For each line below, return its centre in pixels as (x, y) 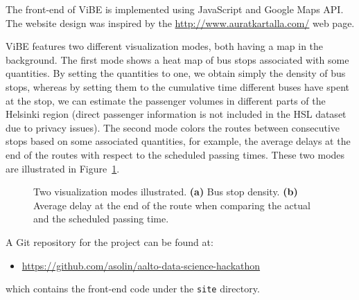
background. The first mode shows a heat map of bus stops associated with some (177, 59)
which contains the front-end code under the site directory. (133, 289)
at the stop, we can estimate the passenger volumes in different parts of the (166, 100)
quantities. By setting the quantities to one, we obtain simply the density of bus (176, 73)
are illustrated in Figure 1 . (63, 168)
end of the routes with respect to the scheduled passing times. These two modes (175, 154)
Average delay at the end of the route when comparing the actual (172, 205)
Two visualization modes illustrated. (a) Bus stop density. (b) (166, 192)
